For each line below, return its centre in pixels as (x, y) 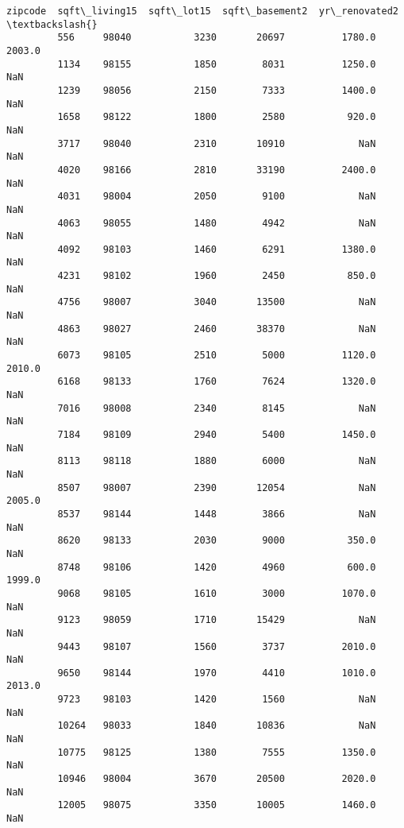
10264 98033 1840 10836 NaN (217, 726)
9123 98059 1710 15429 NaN (217, 620)
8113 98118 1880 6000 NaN (217, 461)
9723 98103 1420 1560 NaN (217, 700)
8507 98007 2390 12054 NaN (217, 488)
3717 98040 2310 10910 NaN (217, 143)
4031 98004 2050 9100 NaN (217, 197)
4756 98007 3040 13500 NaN (217, 302)
